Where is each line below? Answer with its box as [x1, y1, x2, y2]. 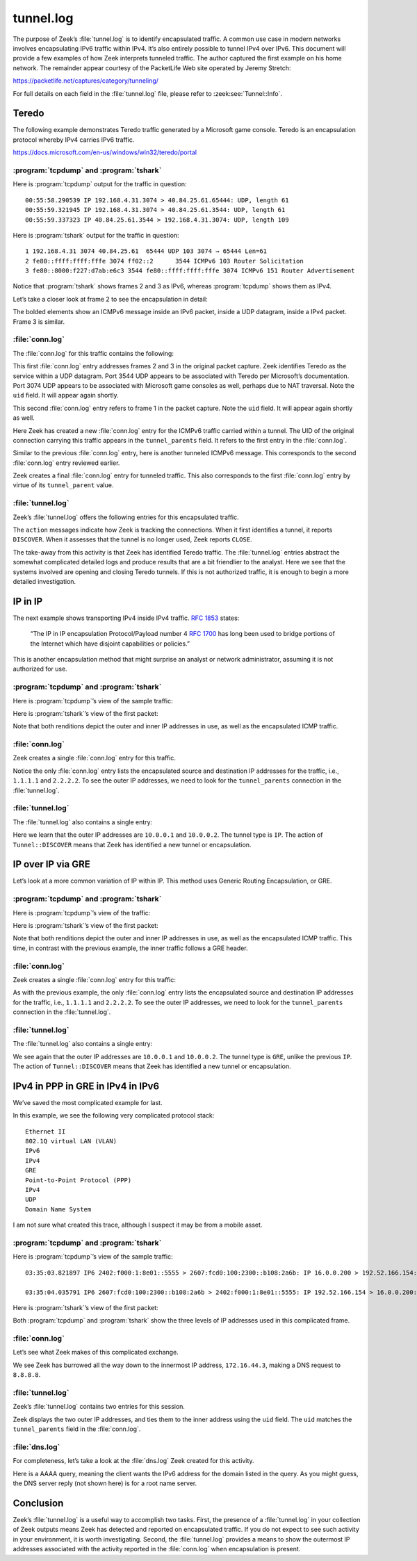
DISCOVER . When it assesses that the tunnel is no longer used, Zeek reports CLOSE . [13, 535, 253, 544]
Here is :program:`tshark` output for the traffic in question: [13, 231, 180, 239]
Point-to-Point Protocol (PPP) [25, 1176, 132, 1184]
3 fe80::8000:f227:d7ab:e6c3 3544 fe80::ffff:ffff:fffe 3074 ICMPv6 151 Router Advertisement [25, 267, 355, 275]
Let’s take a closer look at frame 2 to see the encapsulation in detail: [13, 295, 208, 303]
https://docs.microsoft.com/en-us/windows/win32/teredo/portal [13, 148, 197, 156]
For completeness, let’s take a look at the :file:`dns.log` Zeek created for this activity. [13, 1457, 254, 1465]
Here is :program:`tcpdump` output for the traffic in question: [13, 180, 187, 188]
